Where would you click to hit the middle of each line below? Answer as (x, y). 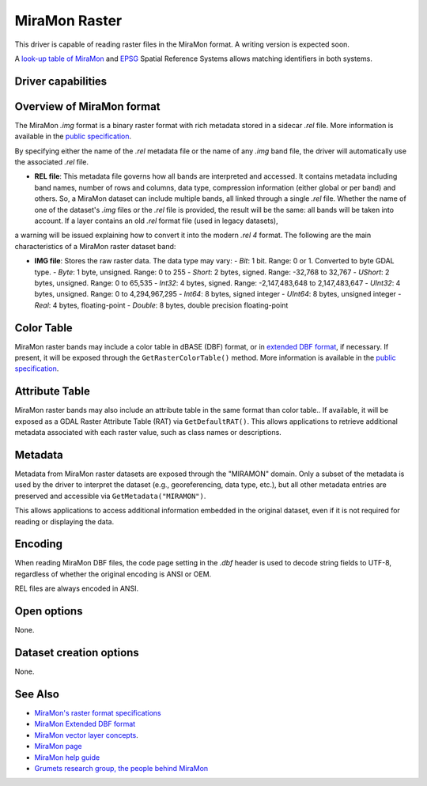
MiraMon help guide (67, 757)
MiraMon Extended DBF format (85, 724)
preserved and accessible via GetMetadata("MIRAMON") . (110, 496)
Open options (49, 612)
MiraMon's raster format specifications (98, 712)
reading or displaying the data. (64, 521)
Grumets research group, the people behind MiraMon (121, 768)
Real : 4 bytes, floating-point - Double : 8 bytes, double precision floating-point (161, 305)
